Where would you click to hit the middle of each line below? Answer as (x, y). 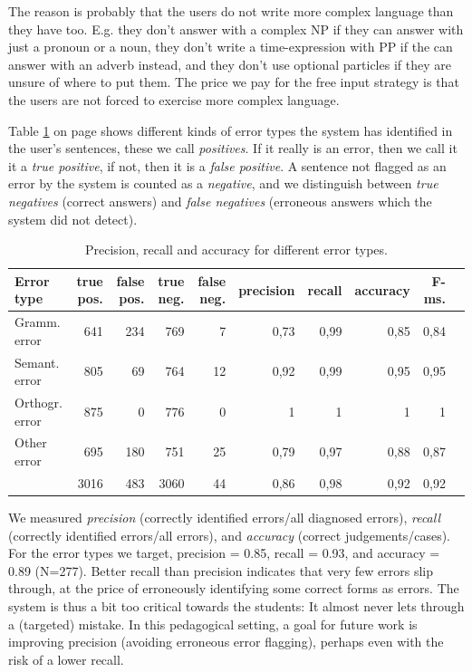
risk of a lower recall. (66, 659)
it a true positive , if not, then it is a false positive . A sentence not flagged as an (227, 165)
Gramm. (38, 322)
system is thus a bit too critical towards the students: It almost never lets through (236, 605)
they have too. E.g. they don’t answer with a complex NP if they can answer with (236, 29)
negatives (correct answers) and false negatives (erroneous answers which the (220, 201)
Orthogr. (39, 403)
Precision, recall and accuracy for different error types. (236, 250)
